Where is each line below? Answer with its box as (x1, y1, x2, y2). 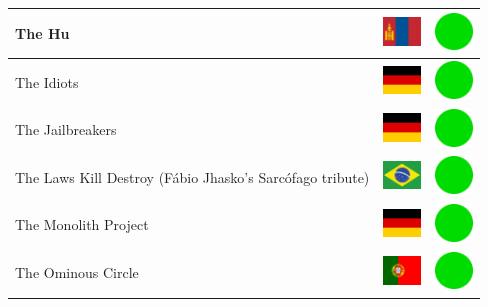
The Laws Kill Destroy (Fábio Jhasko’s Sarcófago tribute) (15, 166, 370, 187)
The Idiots (15, 71, 79, 92)
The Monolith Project (15, 214, 149, 235)
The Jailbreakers (15, 119, 117, 140)
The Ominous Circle (15, 262, 139, 283)
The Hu (15, 22, 70, 43)
